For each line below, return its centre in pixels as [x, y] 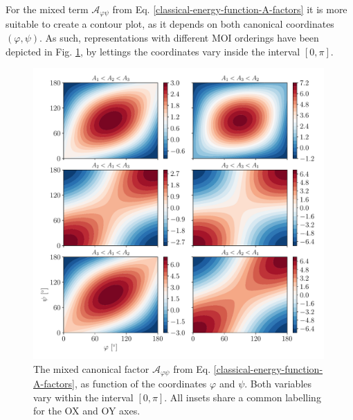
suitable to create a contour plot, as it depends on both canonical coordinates [170, 24]
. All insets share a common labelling [243, 397]
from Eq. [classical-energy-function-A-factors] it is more [230, 9]
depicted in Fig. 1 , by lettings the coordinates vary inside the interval [153, 51]
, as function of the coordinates [141, 384]
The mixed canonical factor [91, 368]
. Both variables [278, 384]
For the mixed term [47, 9]
